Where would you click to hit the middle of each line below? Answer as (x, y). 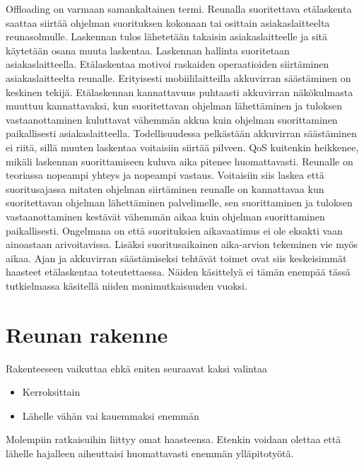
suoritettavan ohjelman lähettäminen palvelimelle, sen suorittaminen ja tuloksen (179, 202)
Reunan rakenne (87, 334)
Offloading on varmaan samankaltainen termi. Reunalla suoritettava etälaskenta (179, 8)
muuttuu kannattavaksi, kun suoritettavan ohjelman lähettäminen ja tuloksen (174, 106)
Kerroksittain (51, 392)
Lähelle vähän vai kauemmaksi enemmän (111, 415)
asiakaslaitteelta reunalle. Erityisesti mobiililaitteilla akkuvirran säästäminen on (178, 77)
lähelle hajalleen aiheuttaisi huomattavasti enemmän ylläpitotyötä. (150, 453)
